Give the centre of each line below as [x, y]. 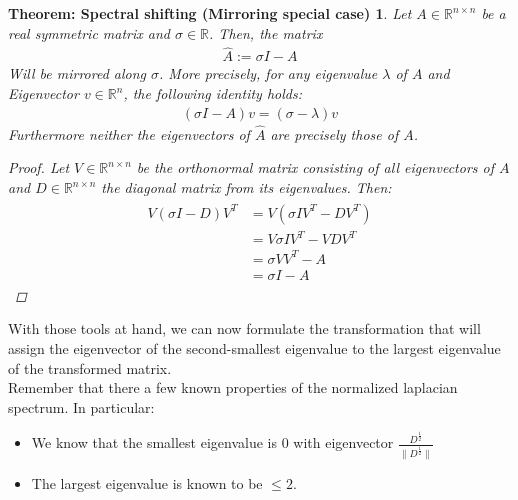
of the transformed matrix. [90, 367]
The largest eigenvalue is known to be [147, 482]
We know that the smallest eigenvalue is [154, 442]
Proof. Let [39, 167]
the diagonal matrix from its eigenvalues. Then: [246, 187]
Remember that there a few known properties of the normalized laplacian [233, 387]
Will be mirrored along [77, 73]
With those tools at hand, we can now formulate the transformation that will [244, 328]
